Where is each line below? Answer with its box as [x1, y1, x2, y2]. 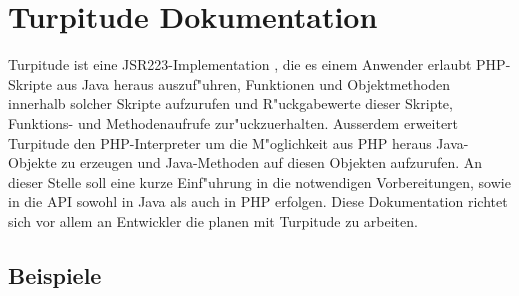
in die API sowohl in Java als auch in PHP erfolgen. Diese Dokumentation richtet [8, 191, 508, 212]
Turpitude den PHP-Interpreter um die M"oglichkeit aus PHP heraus [8, 132, 432, 153]
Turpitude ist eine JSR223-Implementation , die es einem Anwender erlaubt [8, 54, 472, 75]
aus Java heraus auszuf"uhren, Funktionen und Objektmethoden [56, 73, 451, 94]
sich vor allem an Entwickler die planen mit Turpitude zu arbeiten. [8, 210, 418, 231]
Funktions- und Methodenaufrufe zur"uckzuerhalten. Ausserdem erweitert [8, 112, 459, 133]
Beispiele [8, 259, 102, 290]
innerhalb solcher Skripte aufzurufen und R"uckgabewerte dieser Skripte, [8, 93, 453, 114]
